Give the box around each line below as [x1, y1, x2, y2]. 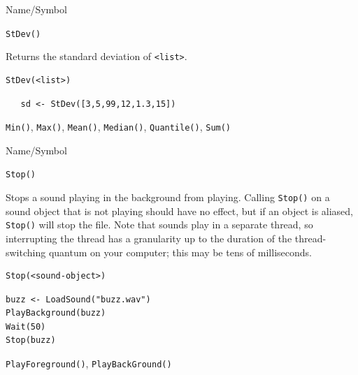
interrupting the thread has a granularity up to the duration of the [6, 230, 292, 245]
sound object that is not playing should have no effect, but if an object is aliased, [6, 203, 354, 218]
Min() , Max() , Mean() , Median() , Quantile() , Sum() [6, 119, 231, 134]
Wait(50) [6, 321, 46, 332]
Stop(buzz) [6, 335, 56, 346]
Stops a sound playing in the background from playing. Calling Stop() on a [6, 190, 330, 204]
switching [6, 244, 46, 259]
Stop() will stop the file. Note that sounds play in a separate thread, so [6, 217, 313, 232]
